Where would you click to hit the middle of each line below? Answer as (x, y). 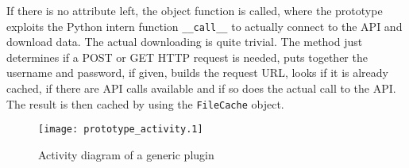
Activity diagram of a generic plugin (126, 154)
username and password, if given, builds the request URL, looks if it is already (197, 73)
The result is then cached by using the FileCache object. (145, 103)
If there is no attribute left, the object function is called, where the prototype (195, 10)
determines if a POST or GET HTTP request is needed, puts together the (187, 57)
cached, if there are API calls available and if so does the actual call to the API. (201, 88)
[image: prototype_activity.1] (121, 130)
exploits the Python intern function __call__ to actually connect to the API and (204, 26)
